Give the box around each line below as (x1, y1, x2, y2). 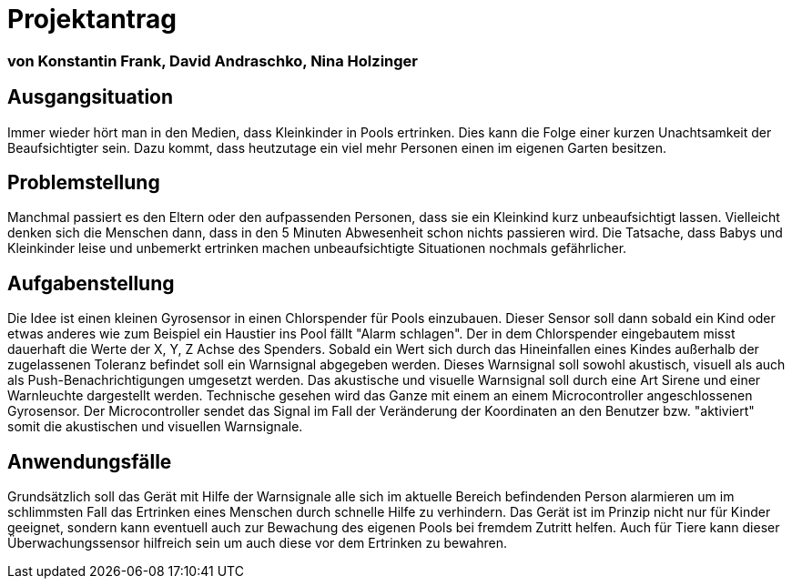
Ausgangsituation (7, 86, 174, 109)
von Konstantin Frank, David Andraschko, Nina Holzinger (7, 51, 419, 70)
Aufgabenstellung (7, 271, 175, 295)
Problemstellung (7, 171, 160, 195)
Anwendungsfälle (7, 450, 172, 473)
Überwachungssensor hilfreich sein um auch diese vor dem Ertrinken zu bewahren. (7, 535, 508, 551)
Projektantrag (7, 4, 177, 35)
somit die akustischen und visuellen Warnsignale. (7, 419, 303, 435)
